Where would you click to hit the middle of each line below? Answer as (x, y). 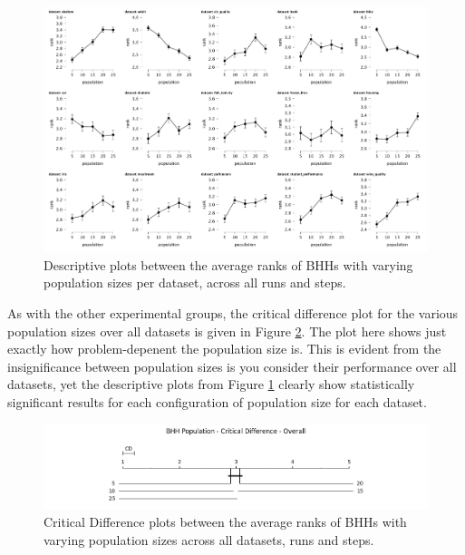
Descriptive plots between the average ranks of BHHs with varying (228, 264)
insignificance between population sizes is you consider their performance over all (232, 366)
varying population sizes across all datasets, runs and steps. (209, 539)
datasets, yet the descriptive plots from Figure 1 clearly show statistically (211, 384)
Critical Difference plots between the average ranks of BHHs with (225, 522)
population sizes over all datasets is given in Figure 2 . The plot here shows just (227, 331)
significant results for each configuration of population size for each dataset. (217, 401)
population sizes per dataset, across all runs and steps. (195, 282)
